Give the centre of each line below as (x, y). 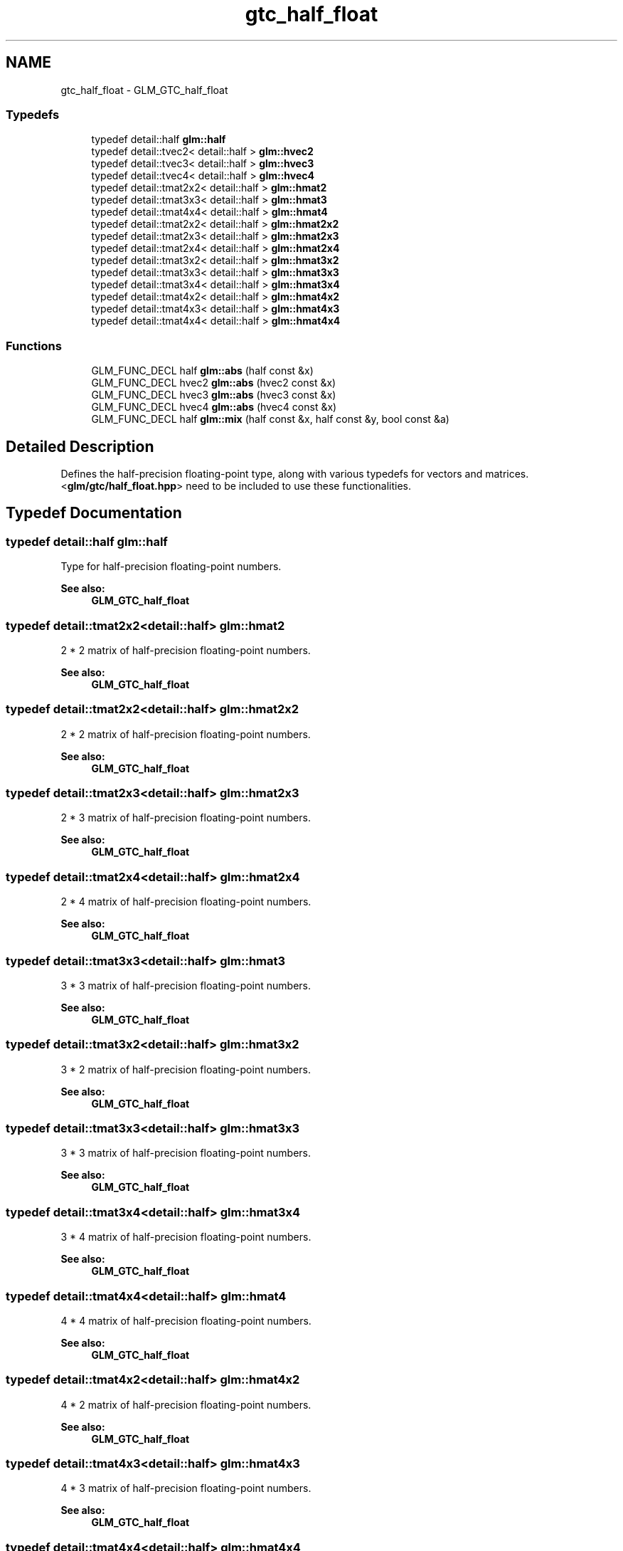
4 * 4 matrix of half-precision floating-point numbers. (186, 1320)
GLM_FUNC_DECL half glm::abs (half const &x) (202, 371)
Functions (34, 346)
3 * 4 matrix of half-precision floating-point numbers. (186, 1237)
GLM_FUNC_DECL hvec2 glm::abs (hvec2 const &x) (214, 383)
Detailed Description (80, 446)
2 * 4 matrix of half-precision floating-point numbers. (186, 902)
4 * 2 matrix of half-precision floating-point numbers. (186, 1404)
